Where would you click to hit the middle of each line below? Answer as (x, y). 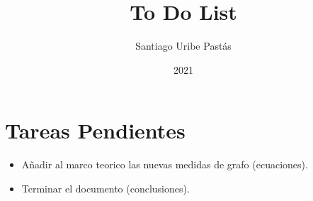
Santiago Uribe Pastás (183, 46)
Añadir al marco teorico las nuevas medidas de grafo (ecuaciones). (165, 164)
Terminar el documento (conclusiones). (106, 188)
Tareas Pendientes (95, 130)
